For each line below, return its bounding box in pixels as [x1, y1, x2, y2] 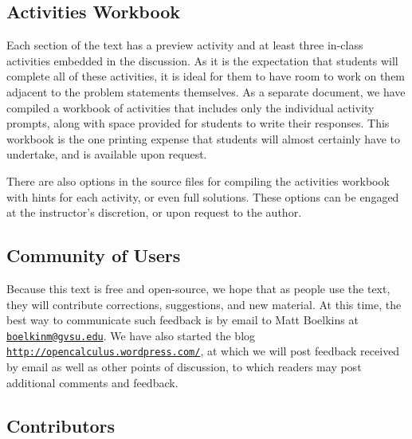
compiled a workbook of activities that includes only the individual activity [6, 99, 375, 116]
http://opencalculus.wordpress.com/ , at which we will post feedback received [6, 343, 400, 359]
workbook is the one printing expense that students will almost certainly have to [6, 130, 401, 147]
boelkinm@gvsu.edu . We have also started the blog [6, 327, 256, 343]
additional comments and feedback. [6, 374, 179, 390]
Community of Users [6, 243, 181, 268]
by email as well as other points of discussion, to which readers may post [6, 359, 362, 375]
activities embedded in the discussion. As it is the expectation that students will [6, 52, 398, 69]
